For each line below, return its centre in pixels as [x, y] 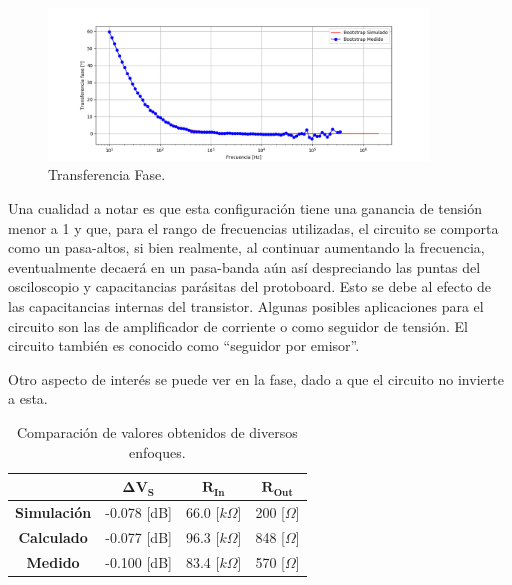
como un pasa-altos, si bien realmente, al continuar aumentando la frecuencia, [246, 247]
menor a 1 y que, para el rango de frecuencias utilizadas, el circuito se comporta [253, 227]
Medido [53, 561]
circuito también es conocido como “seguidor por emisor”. [184, 345]
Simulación [53, 511]
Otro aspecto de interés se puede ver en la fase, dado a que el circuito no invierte [256, 378]
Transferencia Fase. [107, 174]
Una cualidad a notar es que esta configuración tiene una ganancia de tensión [245, 207]
